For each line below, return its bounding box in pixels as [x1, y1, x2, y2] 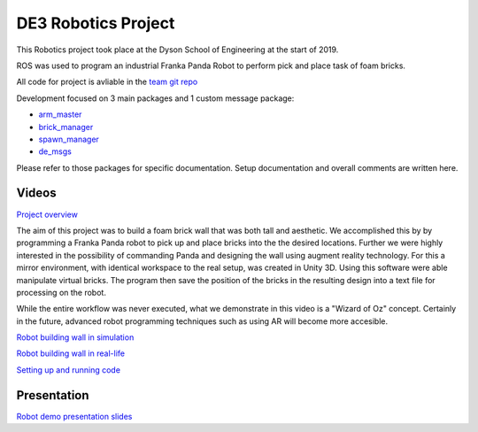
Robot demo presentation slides [16, 411, 133, 421]
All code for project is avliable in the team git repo [16, 76, 198, 88]
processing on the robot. [16, 287, 106, 297]
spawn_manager [38, 134, 99, 144]
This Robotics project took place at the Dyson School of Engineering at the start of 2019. [16, 44, 339, 55]
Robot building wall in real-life [16, 348, 126, 359]
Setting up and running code [16, 364, 121, 375]
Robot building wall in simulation [16, 332, 135, 343]
